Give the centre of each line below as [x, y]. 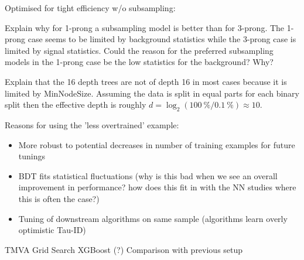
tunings [32, 156]
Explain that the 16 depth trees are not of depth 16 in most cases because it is [146, 81]
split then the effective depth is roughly [76, 105]
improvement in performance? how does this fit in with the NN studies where [157, 187]
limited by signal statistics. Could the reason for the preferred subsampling [139, 50]
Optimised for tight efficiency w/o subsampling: [90, 8]
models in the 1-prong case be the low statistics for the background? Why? [139, 62]
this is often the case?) [59, 198]
